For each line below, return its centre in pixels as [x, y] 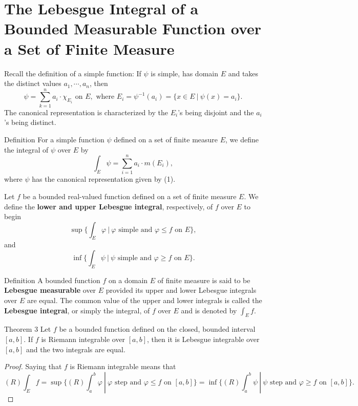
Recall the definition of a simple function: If [73, 73]
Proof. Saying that [33, 366]
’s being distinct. [30, 122]
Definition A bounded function [52, 280]
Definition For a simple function [54, 139]
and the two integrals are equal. [76, 349]
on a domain [128, 280]
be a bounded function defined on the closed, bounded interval [157, 329]
